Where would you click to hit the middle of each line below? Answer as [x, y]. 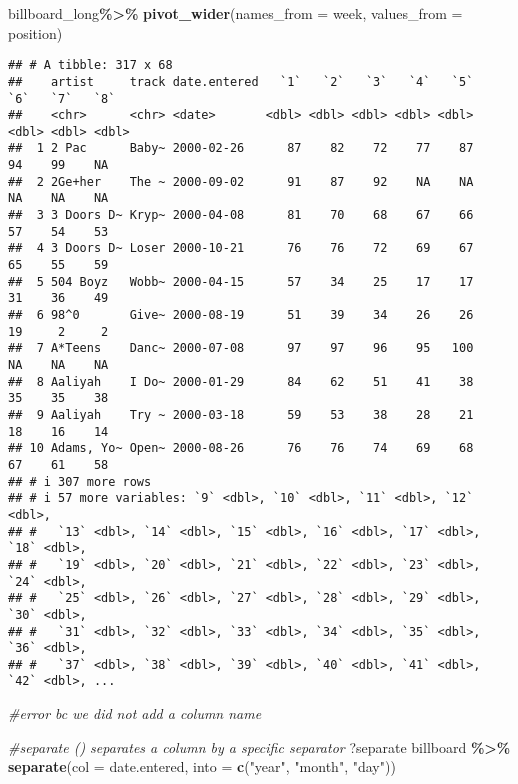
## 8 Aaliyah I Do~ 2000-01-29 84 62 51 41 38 [241, 381]
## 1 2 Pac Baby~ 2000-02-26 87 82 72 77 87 [241, 148]
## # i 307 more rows [80, 481]
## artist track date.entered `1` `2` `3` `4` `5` [241, 81]
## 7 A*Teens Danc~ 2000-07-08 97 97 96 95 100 [241, 348]
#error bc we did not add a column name [135, 713]
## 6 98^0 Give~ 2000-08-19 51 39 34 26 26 [241, 315]
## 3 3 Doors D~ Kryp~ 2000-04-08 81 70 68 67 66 [241, 215]
